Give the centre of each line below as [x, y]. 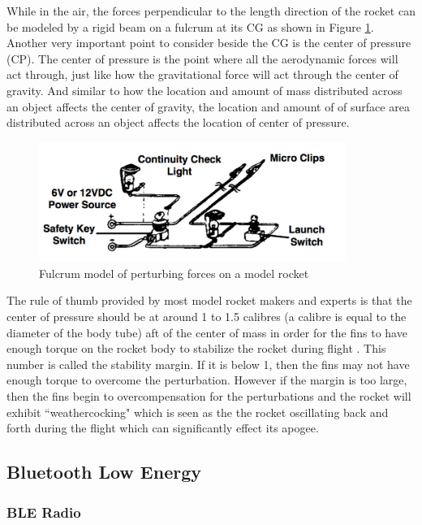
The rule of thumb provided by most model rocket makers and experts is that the [209, 300]
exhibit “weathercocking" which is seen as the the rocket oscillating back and [198, 412]
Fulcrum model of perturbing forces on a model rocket [174, 273]
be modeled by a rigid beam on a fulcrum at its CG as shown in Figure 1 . [190, 26]
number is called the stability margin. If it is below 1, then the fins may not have [208, 364]
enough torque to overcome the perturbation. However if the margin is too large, [207, 380]
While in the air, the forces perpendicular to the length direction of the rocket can [211, 11]
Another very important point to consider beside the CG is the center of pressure [209, 43]
